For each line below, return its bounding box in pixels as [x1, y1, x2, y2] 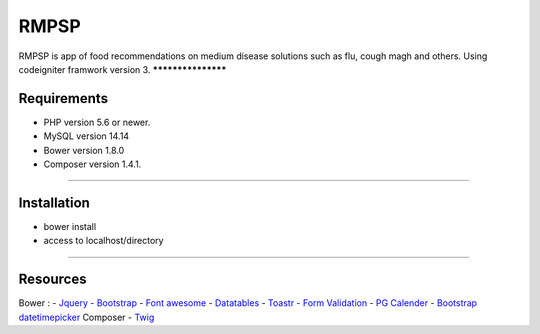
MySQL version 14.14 [43, 130, 130, 142]
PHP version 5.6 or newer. [43, 116, 151, 128]
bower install [43, 220, 97, 232]
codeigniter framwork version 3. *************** [18, 63, 227, 75]
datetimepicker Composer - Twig [18, 311, 155, 323]
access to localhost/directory [43, 235, 164, 247]
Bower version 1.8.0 [43, 144, 125, 156]
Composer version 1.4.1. [43, 158, 142, 170]
